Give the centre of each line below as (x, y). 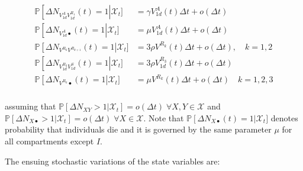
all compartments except (49, 141)
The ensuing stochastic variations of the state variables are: (112, 161)
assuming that (30, 106)
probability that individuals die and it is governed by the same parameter (138, 129)
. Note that (164, 117)
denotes (284, 117)
